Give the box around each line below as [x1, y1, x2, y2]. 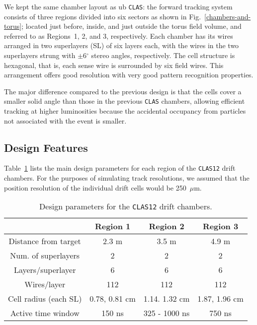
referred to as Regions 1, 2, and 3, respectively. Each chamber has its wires [4, 30, 233, 41]
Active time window [10, 307, 80, 319]
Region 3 [202, 220, 239, 232]
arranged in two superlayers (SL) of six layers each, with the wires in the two [4, 40, 239, 51]
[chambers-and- [204, 11, 251, 21]
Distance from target [8, 235, 81, 247]
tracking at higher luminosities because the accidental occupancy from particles [4, 106, 246, 116]
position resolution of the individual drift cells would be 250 [4, 182, 186, 193]
